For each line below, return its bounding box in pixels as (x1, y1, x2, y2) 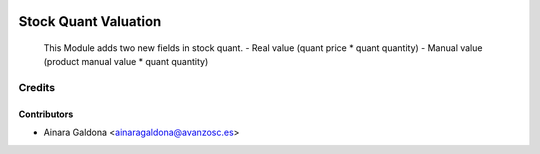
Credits (18, 81, 55, 95)
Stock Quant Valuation (18, 13, 162, 30)
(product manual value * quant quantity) (43, 56, 209, 68)
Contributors (18, 108, 74, 120)
